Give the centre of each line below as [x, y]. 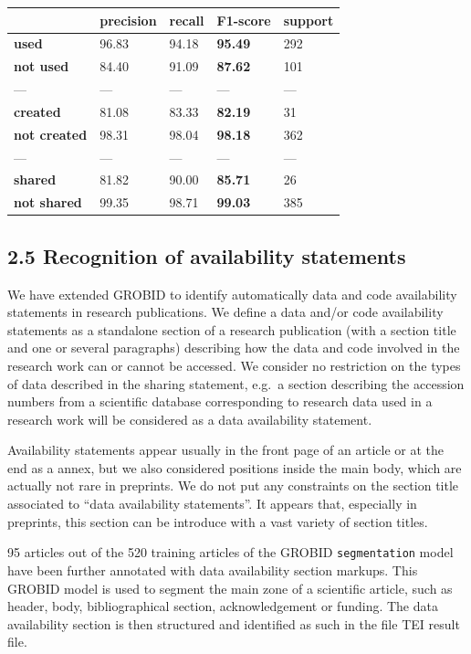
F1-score [244, 20]
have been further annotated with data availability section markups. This [213, 570]
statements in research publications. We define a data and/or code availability [225, 312]
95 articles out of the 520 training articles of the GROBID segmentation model [230, 552]
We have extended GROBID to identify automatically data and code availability [232, 294]
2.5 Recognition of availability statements [207, 255]
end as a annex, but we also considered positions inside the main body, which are [235, 467]
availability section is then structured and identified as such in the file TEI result [234, 623]
